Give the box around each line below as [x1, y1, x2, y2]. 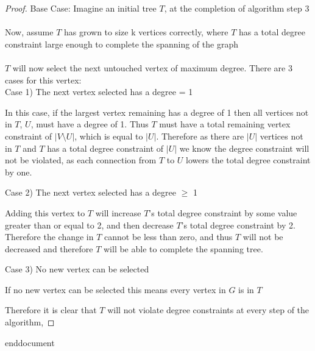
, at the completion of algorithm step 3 [164, 2, 310, 14]
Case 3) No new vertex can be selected [5, 263, 149, 275]
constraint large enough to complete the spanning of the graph [5, 37, 238, 50]
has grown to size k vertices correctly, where [63, 26, 228, 38]
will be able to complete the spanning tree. [103, 242, 263, 255]
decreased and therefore [5, 242, 93, 255]
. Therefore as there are [156, 129, 244, 142]
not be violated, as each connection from [5, 154, 157, 166]
